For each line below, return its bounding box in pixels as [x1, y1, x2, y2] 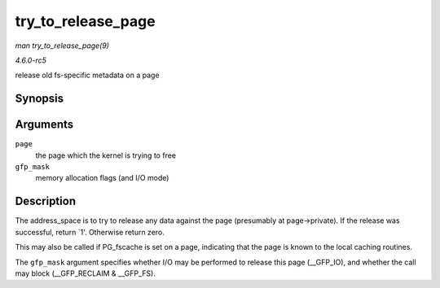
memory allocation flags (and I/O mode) [35, 173, 169, 183]
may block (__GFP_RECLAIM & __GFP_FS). [15, 268, 156, 278]
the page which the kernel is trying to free [35, 151, 177, 160]
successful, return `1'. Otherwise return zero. [15, 227, 165, 237]
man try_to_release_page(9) [15, 41, 110, 50]
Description [15, 194, 77, 208]
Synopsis [15, 92, 64, 106]
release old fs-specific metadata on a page [15, 70, 160, 81]
